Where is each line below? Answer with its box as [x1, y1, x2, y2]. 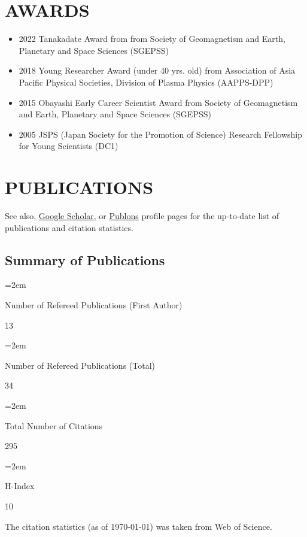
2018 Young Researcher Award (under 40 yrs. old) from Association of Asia [19, 64, 296, 77]
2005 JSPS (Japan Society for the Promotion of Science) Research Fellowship [19, 128, 302, 140]
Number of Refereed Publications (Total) [5, 359, 156, 371]
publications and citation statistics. [5, 221, 133, 233]
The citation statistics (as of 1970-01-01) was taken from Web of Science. [5, 520, 272, 532]
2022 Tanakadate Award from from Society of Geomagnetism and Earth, [19, 32, 285, 45]
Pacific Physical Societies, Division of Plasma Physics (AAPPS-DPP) [19, 75, 273, 88]
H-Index [5, 480, 35, 492]
